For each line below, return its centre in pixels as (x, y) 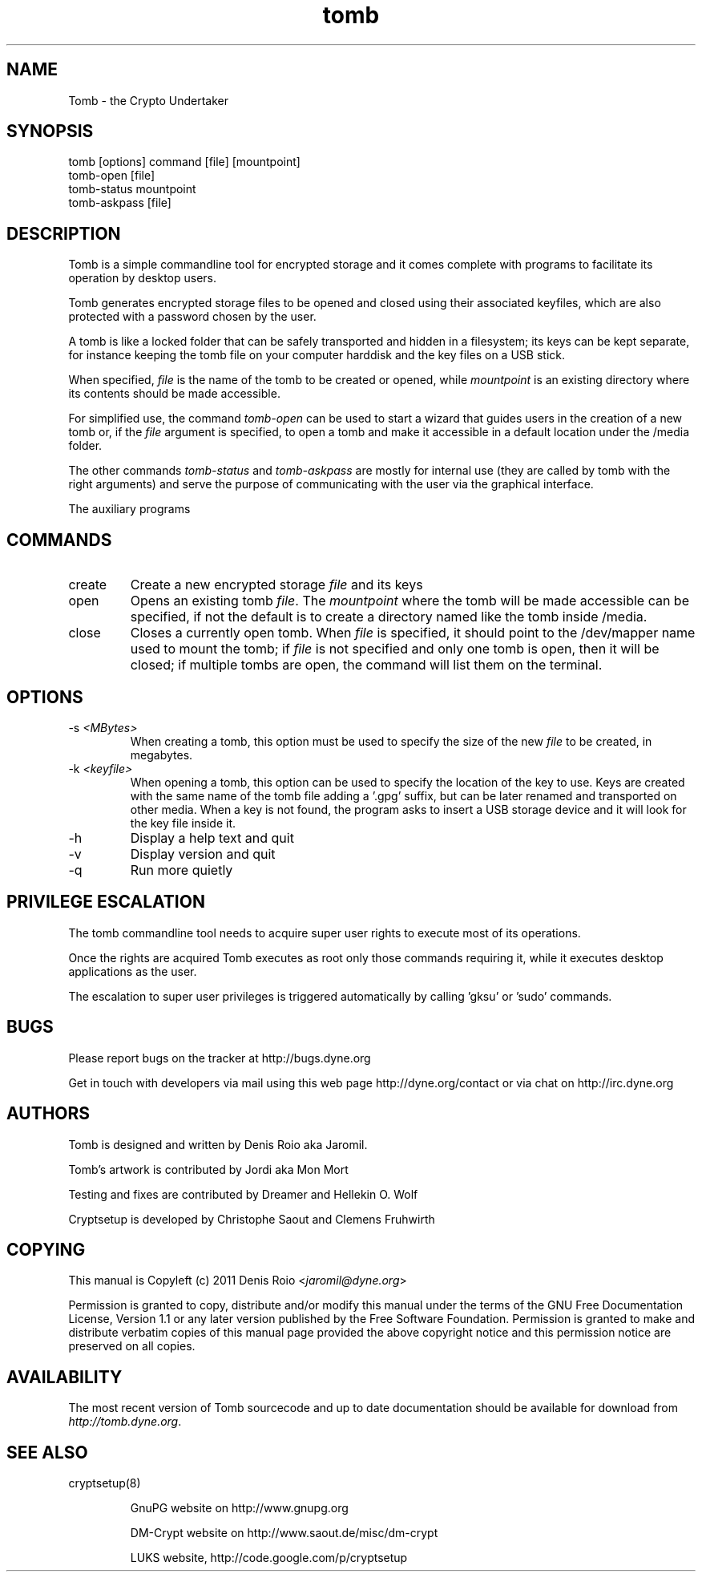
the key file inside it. (183, 823)
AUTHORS (48, 1114)
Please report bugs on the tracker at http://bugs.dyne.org (220, 1058)
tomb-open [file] (112, 176)
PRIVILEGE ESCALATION (106, 902)
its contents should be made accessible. (174, 394)
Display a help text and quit (212, 838)
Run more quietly (182, 870)
